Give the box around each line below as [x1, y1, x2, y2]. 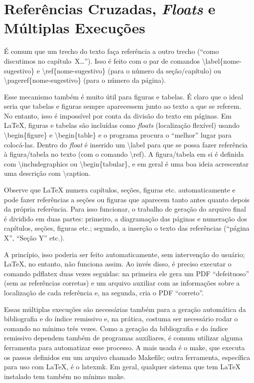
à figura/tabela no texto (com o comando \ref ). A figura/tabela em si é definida [4, 149, 244, 159]
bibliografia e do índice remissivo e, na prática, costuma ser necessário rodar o [4, 313, 238, 324]
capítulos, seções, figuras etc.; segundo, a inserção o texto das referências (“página [4, 223, 250, 233]
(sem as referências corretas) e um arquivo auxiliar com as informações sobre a [4, 278, 240, 288]
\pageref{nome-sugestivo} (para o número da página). [4, 75, 166, 85]
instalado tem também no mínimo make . [4, 371, 126, 381]
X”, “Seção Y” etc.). [4, 233, 65, 242]
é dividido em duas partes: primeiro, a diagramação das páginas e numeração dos [4, 213, 247, 223]
